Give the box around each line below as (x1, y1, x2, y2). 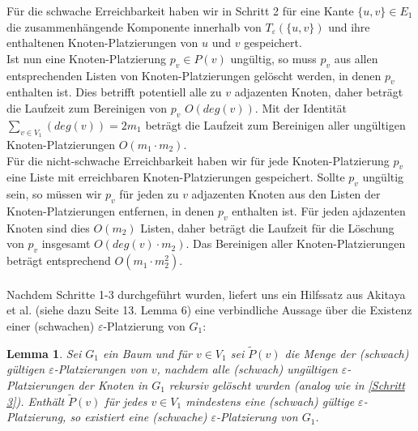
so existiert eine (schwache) (70, 408, 207, 425)
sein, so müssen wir (6, 186, 102, 203)
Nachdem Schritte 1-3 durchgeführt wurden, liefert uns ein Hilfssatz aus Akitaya (6, 285, 406, 302)
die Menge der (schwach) (284, 344, 409, 361)
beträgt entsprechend (6, 252, 111, 269)
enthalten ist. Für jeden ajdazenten (232, 202, 406, 219)
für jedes (104, 392, 147, 409)
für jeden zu (119, 186, 179, 203)
